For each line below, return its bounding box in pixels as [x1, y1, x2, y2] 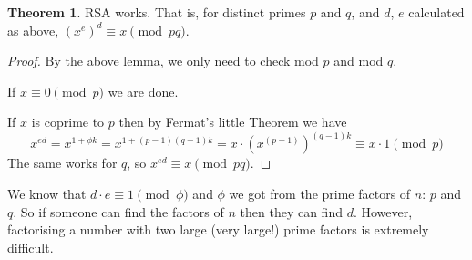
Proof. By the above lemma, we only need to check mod [7, 51, 319, 70]
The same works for [7, 153, 118, 172]
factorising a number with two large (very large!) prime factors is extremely [7, 220, 429, 239]
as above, [7, 20, 59, 39]
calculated [408, 3, 465, 21]
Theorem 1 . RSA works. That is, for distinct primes [7, 3, 306, 21]
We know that [7, 184, 87, 203]
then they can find [240, 202, 343, 221]
